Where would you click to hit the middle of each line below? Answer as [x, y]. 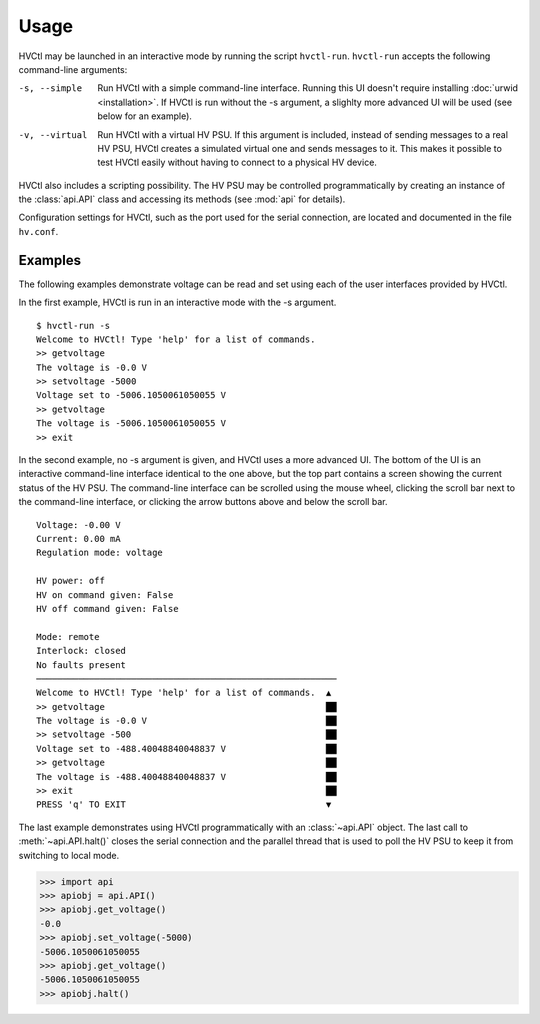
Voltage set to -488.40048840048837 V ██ [186, 748]
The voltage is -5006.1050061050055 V [131, 423]
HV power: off [70, 581]
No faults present [81, 664]
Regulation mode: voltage [100, 553]
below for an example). [144, 116]
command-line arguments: [73, 69]
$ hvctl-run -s [73, 325]
